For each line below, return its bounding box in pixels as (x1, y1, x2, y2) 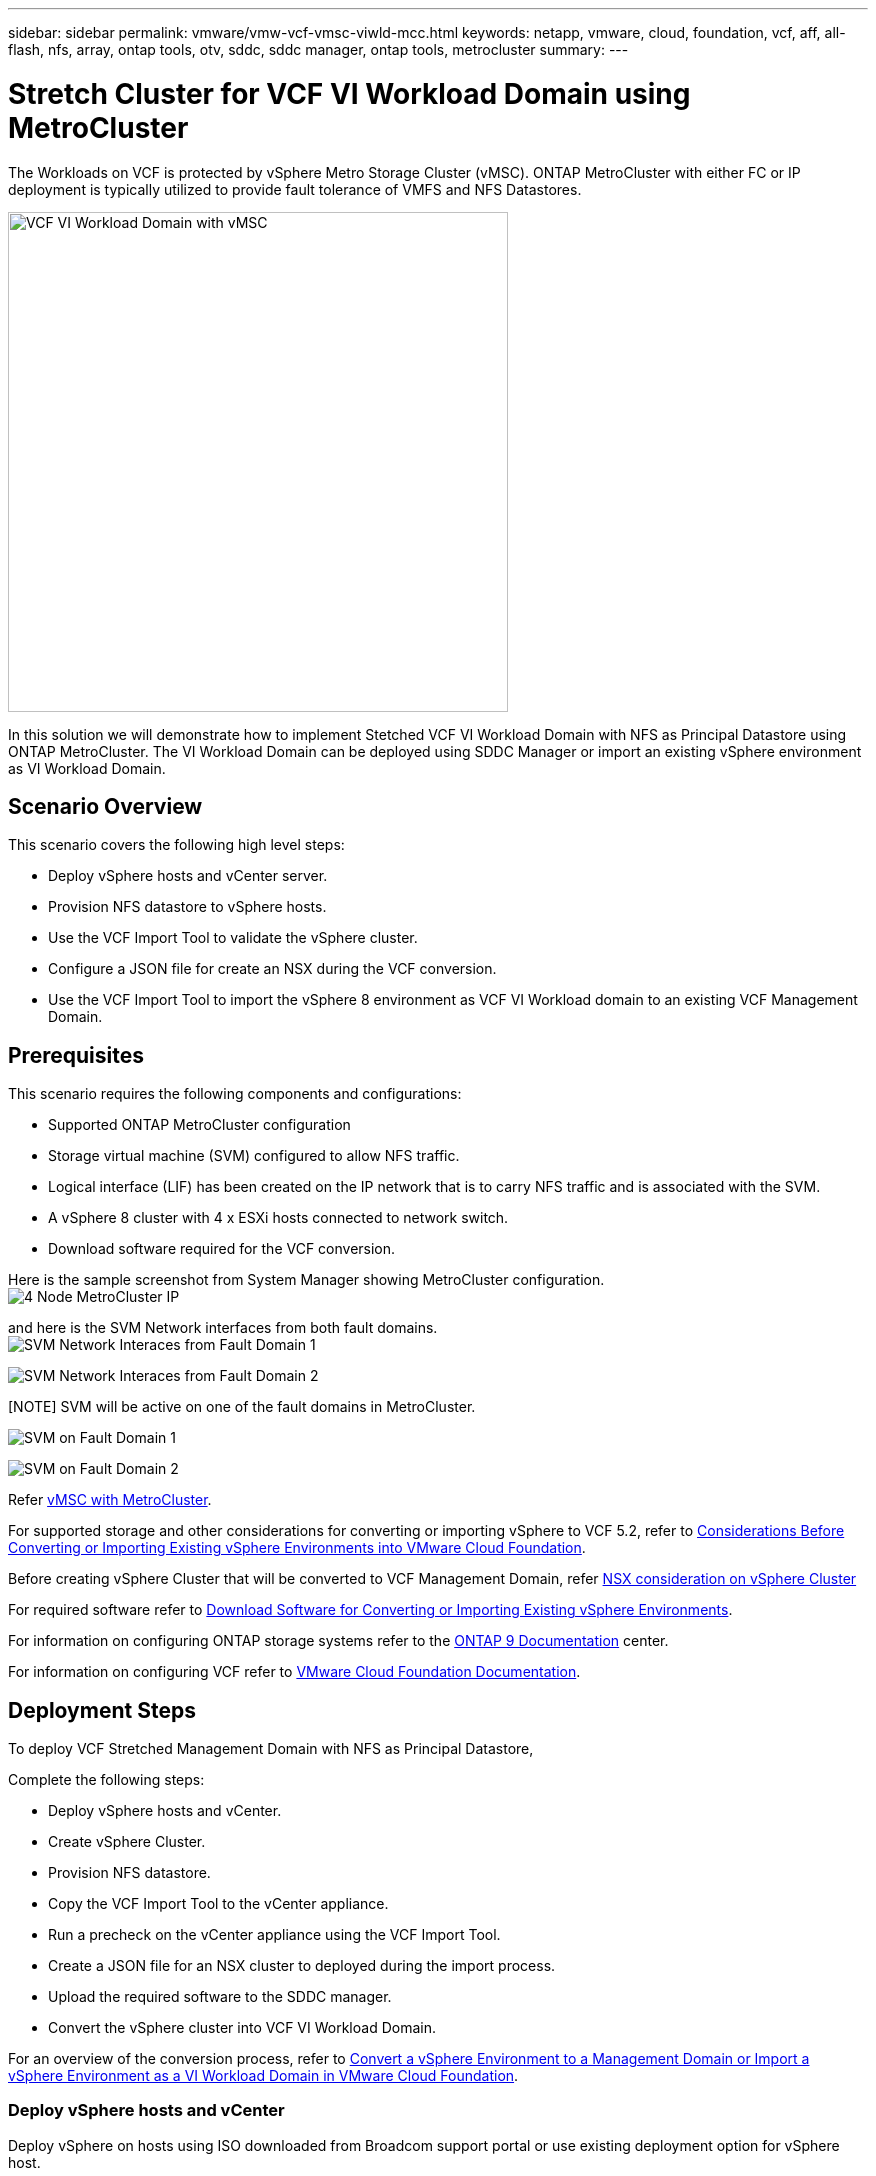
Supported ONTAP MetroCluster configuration (48, 1116, 351, 1134)
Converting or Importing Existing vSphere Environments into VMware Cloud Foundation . (8, 1539, 586, 1557)
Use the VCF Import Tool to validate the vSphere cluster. (48, 929, 418, 947)
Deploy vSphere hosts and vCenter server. (48, 867, 328, 885)
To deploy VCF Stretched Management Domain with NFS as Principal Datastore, (8, 1740, 534, 1758)
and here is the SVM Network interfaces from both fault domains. (8, 1319, 438, 1337)
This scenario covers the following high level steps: (8, 836, 345, 854)
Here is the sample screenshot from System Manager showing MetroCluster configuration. (8, 1271, 605, 1289)
